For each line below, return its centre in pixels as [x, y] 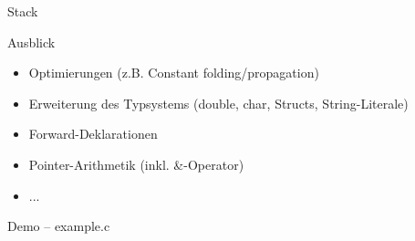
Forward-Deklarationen [93, 134]
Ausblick [31, 42]
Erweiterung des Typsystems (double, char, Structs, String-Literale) [218, 103]
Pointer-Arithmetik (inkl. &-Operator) [136, 164]
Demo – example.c [59, 226]
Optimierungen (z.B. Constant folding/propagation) [174, 73]
